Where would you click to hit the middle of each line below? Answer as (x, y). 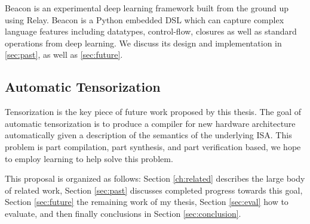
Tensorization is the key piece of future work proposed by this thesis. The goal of (153, 112)
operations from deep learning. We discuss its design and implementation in (143, 43)
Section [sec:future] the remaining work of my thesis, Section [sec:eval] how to (147, 202)
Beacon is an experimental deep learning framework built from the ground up (147, 8)
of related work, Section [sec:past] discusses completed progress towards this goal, (154, 190)
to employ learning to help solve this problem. (89, 158)
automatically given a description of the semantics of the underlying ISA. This (148, 135)
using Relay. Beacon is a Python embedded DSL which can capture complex (145, 19)
